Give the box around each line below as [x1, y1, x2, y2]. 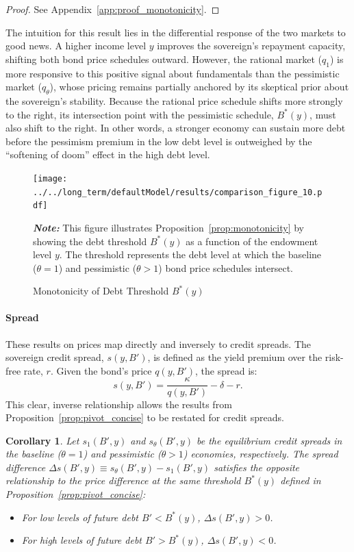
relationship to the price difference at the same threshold [5, 473, 241, 488]
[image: [33, 173, 68, 184]
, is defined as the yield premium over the [147, 350, 323, 364]
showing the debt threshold [33, 234, 147, 248]
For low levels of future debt [21, 510, 138, 524]
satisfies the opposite [214, 460, 300, 474]
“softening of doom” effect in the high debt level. [5, 147, 210, 162]
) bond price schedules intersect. [158, 260, 293, 275]
